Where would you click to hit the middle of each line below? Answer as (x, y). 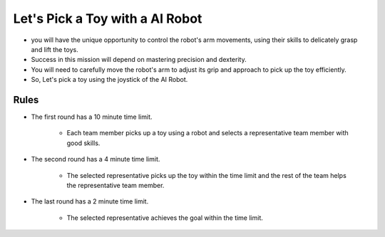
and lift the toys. (55, 49)
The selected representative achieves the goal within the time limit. (165, 218)
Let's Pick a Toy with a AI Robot (108, 19)
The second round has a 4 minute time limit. (96, 159)
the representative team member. (115, 185)
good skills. (83, 143)
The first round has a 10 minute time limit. (92, 117)
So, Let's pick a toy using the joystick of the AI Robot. (109, 80)
